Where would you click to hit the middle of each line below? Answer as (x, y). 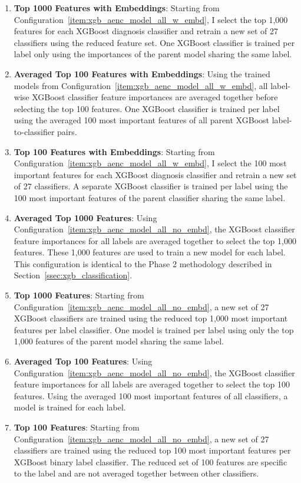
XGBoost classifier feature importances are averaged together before (155, 97)
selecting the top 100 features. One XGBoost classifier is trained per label (147, 108)
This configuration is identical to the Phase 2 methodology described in (143, 263)
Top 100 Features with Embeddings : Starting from (114, 151)
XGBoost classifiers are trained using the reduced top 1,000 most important (151, 318)
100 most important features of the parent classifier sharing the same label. (150, 197)
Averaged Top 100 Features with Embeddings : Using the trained (142, 73)
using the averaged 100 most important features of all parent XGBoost (141, 120)
